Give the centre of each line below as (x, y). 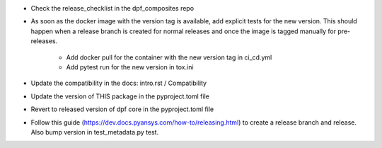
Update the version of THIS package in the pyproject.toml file (120, 96)
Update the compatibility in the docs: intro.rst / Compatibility (119, 83)
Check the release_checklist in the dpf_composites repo (112, 8)
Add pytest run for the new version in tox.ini (130, 67)
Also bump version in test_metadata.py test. (95, 132)
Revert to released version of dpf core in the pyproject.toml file (122, 109)
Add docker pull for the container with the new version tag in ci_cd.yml (169, 57)
